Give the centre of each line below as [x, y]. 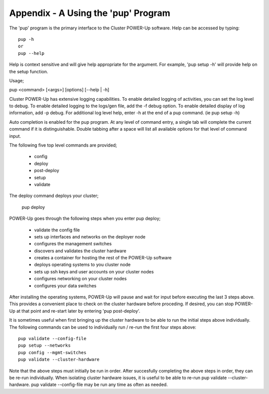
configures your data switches [65, 286]
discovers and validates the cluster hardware [80, 251]
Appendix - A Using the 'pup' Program [90, 13]
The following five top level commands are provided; [63, 145]
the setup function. [29, 71]
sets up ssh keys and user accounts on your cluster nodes [94, 271]
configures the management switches [73, 244]
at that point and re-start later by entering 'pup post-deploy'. [78, 311]
